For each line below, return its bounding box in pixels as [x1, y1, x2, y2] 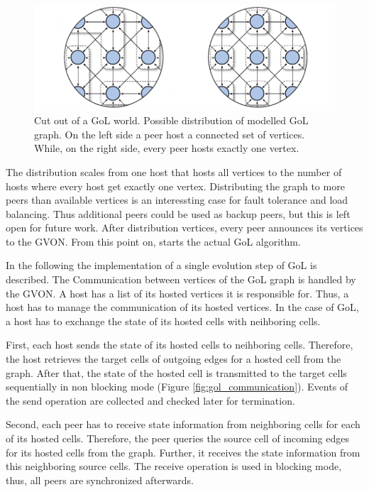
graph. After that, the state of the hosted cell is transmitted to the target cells [6, 365, 347, 380]
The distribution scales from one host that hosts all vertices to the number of [6, 164, 342, 179]
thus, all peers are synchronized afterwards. [6, 472, 194, 487]
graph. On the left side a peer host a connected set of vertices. [34, 126, 305, 141]
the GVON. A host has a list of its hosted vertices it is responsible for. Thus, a [6, 285, 349, 300]
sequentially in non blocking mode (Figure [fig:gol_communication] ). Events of [6, 379, 348, 394]
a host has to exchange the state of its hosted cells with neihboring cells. [6, 313, 321, 328]
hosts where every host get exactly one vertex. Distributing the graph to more [6, 178, 345, 193]
